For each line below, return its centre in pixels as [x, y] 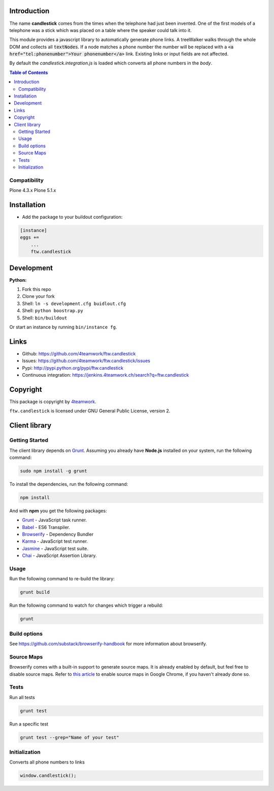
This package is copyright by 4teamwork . [53, 402]
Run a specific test [29, 724]
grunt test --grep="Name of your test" [70, 737]
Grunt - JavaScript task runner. [55, 520]
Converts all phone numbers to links [47, 762]
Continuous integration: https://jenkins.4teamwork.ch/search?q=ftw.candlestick [106, 375]
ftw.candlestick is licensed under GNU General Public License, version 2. [90, 411]
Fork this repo [37, 289]
